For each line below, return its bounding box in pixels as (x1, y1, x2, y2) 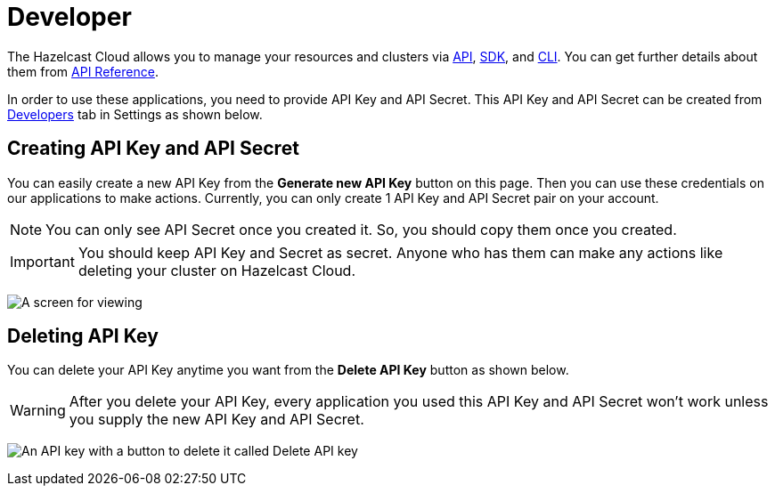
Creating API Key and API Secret (7, 137, 299, 160)
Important (10, 252, 75, 271)
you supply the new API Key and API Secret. (69, 410, 364, 429)
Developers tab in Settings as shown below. (7, 106, 263, 122)
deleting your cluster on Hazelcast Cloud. (77, 261, 355, 279)
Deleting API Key (7, 325, 159, 348)
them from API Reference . (7, 63, 159, 79)
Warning (10, 401, 66, 420)
